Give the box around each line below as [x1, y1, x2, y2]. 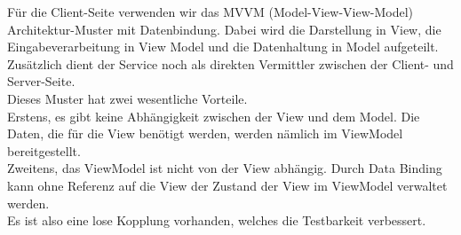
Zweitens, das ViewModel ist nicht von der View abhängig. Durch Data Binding [7, 159, 442, 177]
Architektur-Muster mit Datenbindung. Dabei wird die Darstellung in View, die [7, 20, 441, 38]
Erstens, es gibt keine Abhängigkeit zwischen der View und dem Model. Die [7, 106, 420, 125]
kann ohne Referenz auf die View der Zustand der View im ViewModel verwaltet [7, 176, 448, 194]
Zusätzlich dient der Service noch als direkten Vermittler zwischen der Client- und [7, 54, 454, 73]
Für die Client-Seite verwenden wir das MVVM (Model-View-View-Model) [7, 3, 414, 20]
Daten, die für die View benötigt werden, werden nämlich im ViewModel [7, 124, 403, 143]
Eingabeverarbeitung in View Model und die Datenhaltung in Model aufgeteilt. [7, 37, 439, 56]
